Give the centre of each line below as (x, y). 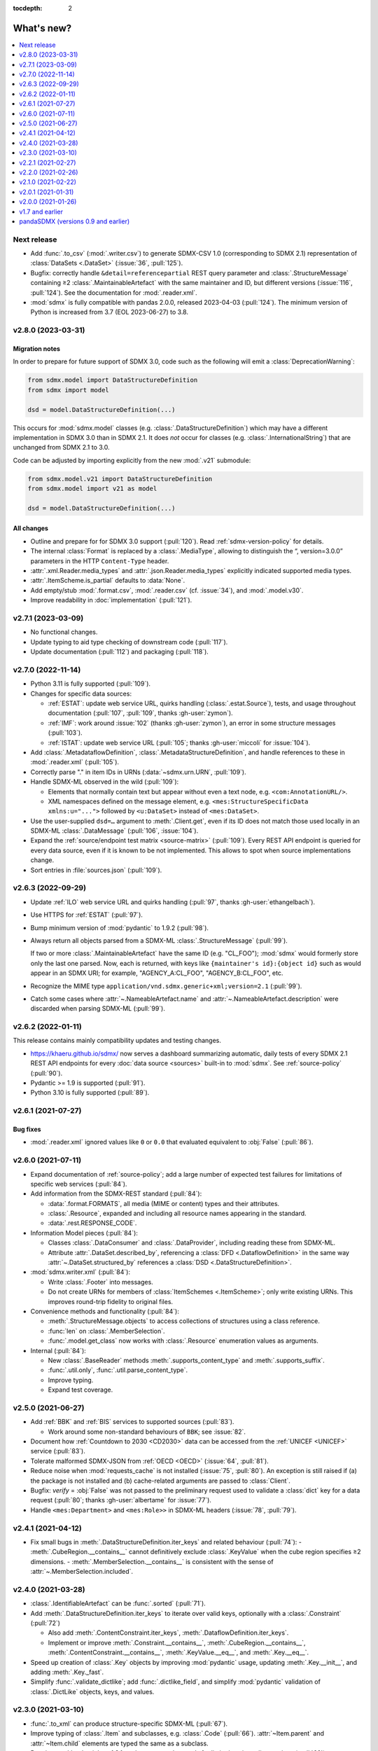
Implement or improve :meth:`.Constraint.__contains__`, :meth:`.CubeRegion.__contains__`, (177, 1642)
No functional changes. (64, 632)
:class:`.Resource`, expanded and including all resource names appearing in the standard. (177, 1213)
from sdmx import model (69, 390)
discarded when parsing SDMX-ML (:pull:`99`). (98, 1009)
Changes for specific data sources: (81, 693)
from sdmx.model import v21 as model (92, 489)
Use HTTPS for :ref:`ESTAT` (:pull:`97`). (87, 915)
